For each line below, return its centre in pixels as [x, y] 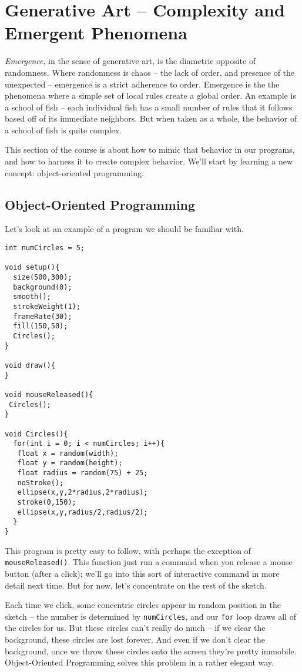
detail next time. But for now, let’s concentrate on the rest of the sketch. [136, 585]
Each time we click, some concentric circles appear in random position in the [143, 605]
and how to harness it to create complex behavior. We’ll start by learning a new [149, 161]
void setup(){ [32, 268]
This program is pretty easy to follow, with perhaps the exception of [128, 550]
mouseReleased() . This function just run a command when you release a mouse [149, 562]
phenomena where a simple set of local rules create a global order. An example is [150, 95]
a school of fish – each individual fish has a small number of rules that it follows [149, 107]
